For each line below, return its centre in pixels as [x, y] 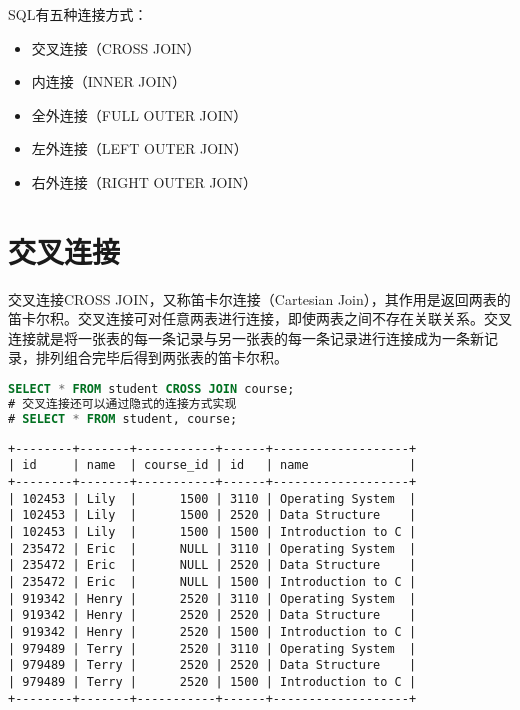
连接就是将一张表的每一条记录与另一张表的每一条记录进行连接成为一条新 [246, 337]
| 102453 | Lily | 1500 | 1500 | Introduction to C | [212, 531]
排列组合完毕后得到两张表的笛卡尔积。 [161, 357]
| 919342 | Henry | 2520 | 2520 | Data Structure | [212, 615]
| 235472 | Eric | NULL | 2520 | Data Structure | [212, 565]
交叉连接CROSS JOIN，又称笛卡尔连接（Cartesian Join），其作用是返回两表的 [259, 298]
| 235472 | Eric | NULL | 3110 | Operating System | [212, 548]
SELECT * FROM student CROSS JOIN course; [151, 389]
